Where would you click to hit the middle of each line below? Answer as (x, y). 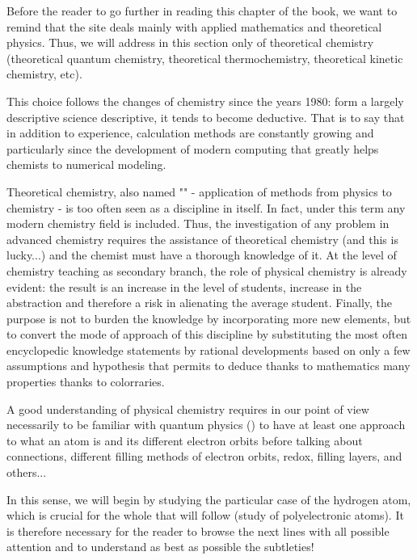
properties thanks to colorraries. (86, 382)
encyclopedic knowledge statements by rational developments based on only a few (208, 349)
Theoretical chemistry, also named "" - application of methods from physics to (199, 191)
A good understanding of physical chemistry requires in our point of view (188, 408)
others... (27, 472)
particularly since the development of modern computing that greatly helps (193, 148)
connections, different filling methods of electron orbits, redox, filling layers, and (204, 456)
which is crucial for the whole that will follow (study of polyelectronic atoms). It (205, 515)
